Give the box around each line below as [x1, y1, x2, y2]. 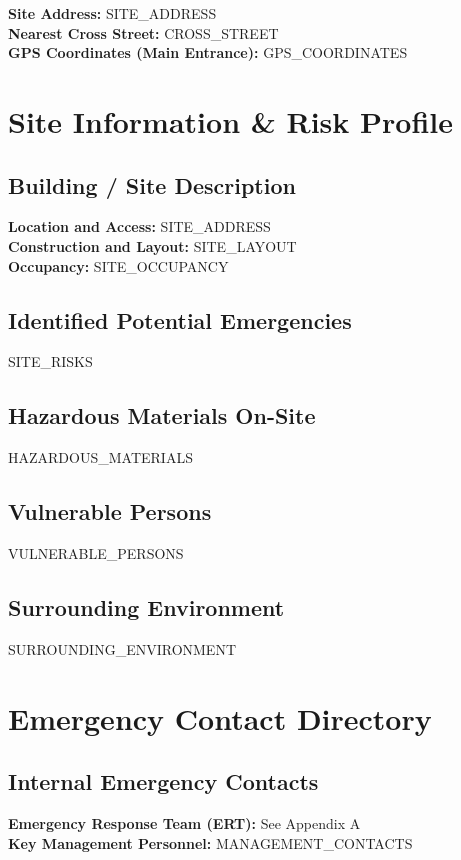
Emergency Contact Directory [8, 697, 432, 738]
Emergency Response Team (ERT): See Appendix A [8, 812, 361, 833]
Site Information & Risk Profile [8, 100, 454, 141]
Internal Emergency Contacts [8, 766, 319, 797]
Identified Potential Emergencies [8, 304, 352, 335]
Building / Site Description [8, 169, 296, 200]
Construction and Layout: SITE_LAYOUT [8, 235, 297, 256]
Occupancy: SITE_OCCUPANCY [8, 255, 229, 276]
